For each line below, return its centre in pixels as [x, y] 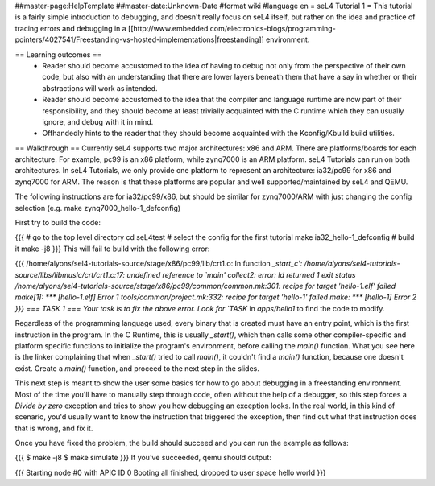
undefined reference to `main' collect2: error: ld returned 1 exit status [241, 274]
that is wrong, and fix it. [54, 428]
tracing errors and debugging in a [70, 28]
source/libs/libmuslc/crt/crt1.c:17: [70, 274]
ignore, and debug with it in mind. [98, 121]
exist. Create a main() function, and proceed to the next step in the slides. [137, 368]
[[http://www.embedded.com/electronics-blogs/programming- [232, 28]
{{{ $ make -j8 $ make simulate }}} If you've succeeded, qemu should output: [143, 458]
